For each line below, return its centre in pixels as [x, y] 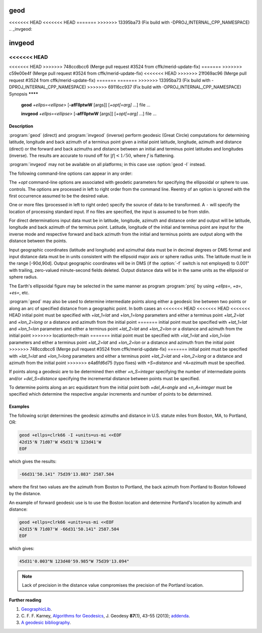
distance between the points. [38, 241]
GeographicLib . [36, 609]
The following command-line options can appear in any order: [71, 173]
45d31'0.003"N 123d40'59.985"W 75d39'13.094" [74, 561]
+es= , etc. [19, 293]
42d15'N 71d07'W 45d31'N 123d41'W [60, 442]
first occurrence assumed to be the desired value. [59, 196]
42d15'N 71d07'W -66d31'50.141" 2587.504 [69, 529]
